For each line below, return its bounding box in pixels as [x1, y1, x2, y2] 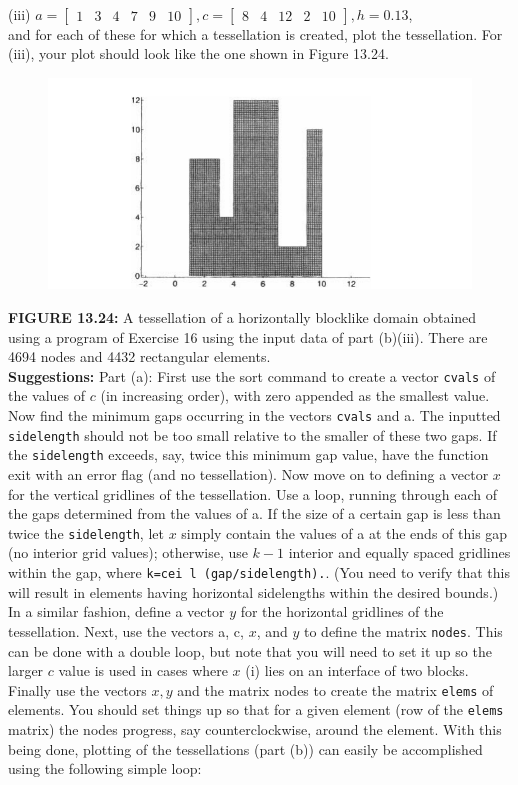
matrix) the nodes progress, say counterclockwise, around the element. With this [8, 719, 502, 740]
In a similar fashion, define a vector [8, 601, 225, 622]
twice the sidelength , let [8, 522, 164, 543]
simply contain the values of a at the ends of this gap [181, 522, 508, 543]
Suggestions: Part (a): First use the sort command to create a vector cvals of [8, 365, 496, 386]
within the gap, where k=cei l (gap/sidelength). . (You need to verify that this [8, 562, 510, 583]
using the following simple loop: [8, 758, 202, 779]
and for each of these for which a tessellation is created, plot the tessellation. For [8, 23, 503, 44]
